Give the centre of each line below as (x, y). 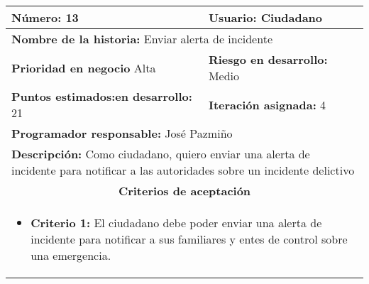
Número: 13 (45, 17)
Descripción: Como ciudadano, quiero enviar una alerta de (161, 154)
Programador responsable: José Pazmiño (122, 133)
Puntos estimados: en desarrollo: (102, 96)
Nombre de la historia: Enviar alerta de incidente (142, 39)
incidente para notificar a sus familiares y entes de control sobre (189, 239)
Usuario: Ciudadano (265, 17)
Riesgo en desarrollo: (268, 59)
